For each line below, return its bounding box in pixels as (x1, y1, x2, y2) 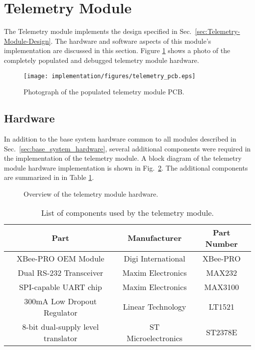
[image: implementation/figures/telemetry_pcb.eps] (24, 72, 196, 80)
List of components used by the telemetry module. (41, 206, 214, 218)
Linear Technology (123, 301, 186, 313)
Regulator (43, 306, 77, 318)
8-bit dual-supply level (22, 321, 99, 332)
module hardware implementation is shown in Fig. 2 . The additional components (4, 162, 248, 173)
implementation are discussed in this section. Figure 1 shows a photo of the (4, 45, 230, 56)
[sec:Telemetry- (195, 26, 240, 36)
